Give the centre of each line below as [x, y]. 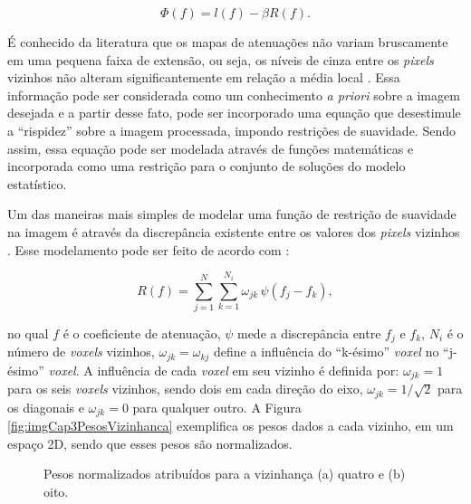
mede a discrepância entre [309, 333]
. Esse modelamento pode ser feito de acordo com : [149, 249]
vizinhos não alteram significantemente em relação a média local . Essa [204, 77]
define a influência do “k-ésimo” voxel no [327, 352]
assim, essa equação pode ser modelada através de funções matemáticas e [211, 148]
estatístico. [37, 183]
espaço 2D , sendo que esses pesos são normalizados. [150, 443]
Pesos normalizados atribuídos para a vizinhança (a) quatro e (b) [225, 474]
